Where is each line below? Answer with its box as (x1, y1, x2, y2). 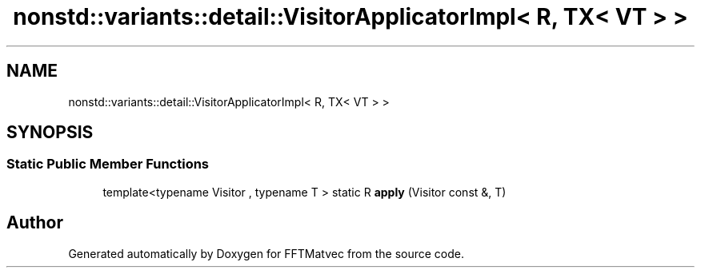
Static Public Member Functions (6, 156, 210, 173)
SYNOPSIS (6, 122, 94, 143)
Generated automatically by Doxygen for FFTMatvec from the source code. (68, 246, 465, 260)
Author (6, 212, 63, 233)
